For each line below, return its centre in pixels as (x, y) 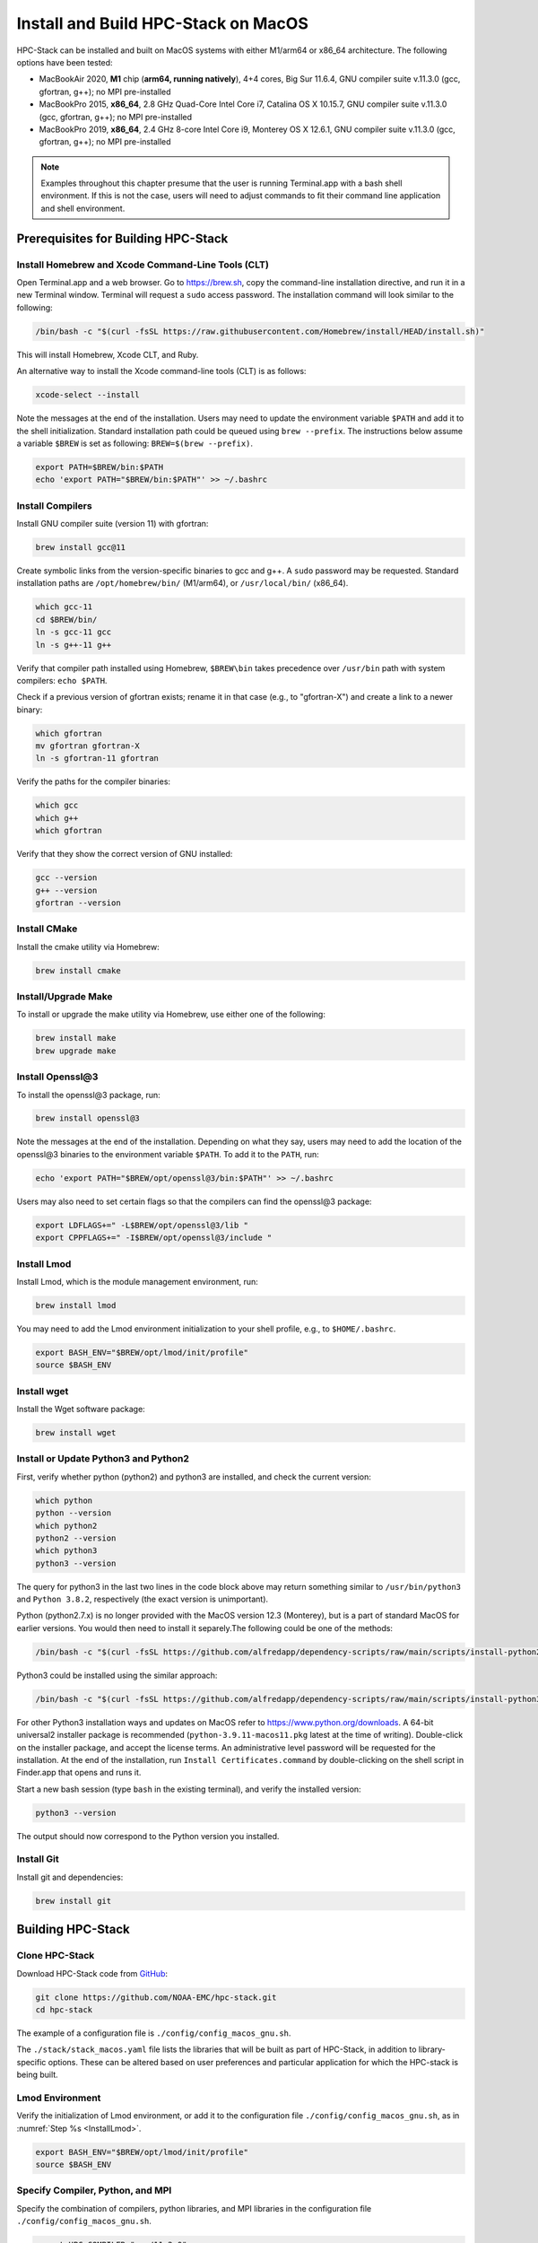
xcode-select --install (88, 395)
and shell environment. (83, 208)
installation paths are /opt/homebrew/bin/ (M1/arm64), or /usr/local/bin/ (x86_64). (182, 583)
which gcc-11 (64, 607)
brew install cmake (78, 970)
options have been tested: (65, 62)
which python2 (66, 1526)
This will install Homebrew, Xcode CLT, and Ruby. (108, 354)
